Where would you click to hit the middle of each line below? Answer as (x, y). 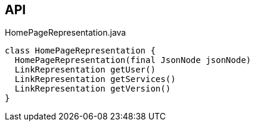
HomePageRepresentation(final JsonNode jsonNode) (133, 60)
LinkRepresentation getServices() (95, 79)
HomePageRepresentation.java (66, 33)
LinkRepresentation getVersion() (93, 89)
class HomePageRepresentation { (80, 51)
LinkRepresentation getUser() (85, 70)
